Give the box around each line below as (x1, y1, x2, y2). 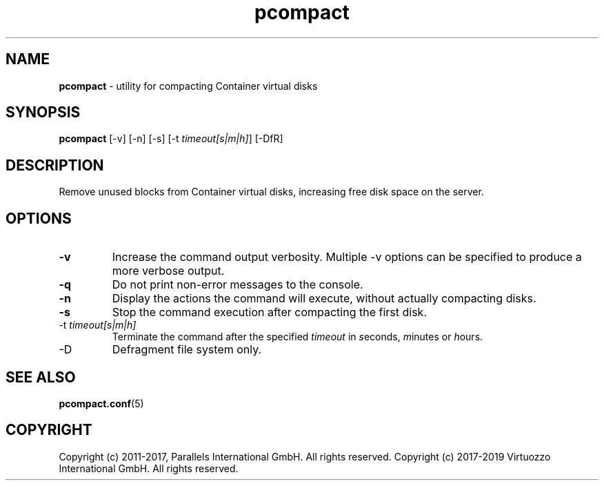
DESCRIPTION (6, 156, 104, 174)
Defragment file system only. (112, 342, 262, 357)
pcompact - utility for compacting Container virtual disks (59, 79, 318, 92)
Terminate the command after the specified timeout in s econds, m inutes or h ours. (112, 331, 483, 343)
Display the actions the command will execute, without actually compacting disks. (112, 291, 536, 306)
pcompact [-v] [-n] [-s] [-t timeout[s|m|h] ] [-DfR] (59, 133, 283, 145)
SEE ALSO (6, 368, 76, 386)
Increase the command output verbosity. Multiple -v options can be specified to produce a (112, 250, 582, 264)
